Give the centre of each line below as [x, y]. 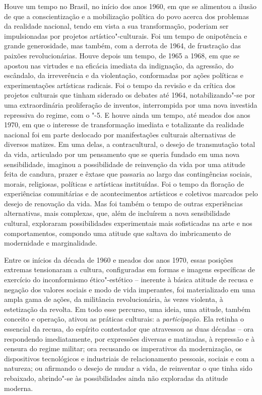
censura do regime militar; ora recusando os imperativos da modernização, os [123, 348]
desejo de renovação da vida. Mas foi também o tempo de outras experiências [123, 203]
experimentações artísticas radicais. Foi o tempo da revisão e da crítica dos [120, 85]
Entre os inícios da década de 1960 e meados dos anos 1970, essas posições [119, 259]
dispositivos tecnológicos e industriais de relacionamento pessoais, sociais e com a [129, 358]
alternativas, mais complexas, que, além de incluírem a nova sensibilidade [117, 213]
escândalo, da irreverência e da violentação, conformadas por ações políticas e [124, 75]
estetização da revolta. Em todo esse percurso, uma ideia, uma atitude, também [127, 309]
